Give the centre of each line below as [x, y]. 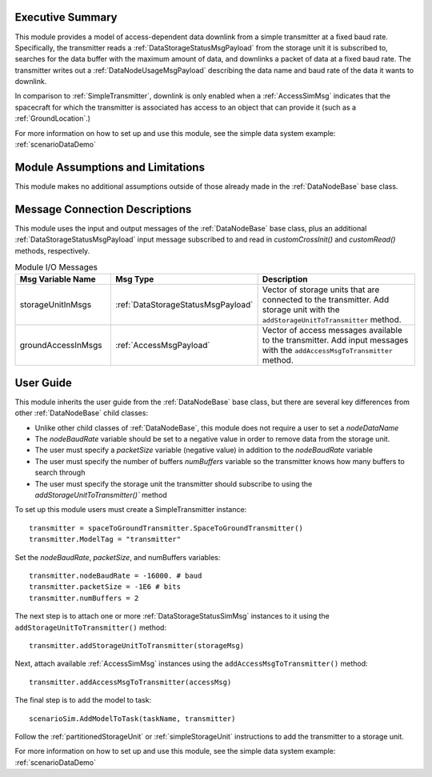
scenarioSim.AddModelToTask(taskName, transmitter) [132, 719]
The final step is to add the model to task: [83, 700]
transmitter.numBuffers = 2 [84, 598]
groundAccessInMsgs [61, 346]
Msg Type [134, 279]
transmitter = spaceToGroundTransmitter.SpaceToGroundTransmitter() [166, 528]
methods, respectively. [52, 250]
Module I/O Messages [56, 267]
